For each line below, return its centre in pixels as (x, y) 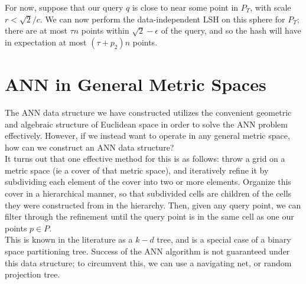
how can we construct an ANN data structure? (89, 147)
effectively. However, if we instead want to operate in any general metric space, (147, 136)
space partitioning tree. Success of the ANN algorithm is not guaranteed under (147, 251)
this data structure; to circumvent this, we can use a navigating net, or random (148, 262)
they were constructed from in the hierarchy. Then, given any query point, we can (153, 205)
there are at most (36, 30)
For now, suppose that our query (64, 7)
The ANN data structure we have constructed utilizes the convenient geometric (148, 112)
